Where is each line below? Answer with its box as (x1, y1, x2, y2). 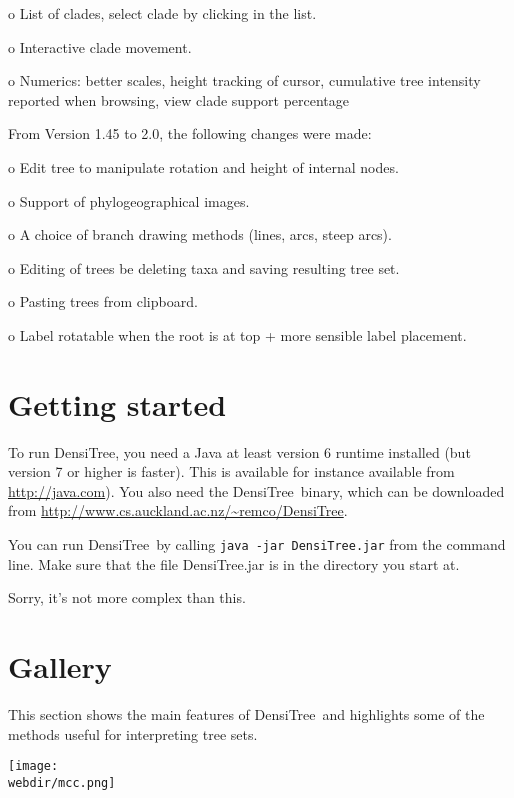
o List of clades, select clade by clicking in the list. (8, 3, 317, 23)
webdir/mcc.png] (8, 775, 116, 790)
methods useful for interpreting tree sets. (8, 723, 258, 744)
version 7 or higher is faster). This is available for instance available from (8, 461, 455, 482)
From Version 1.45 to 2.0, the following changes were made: (8, 123, 372, 144)
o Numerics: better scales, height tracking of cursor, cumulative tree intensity (8, 70, 481, 91)
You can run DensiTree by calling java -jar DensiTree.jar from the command (8, 534, 506, 555)
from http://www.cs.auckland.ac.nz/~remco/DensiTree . (8, 500, 348, 521)
